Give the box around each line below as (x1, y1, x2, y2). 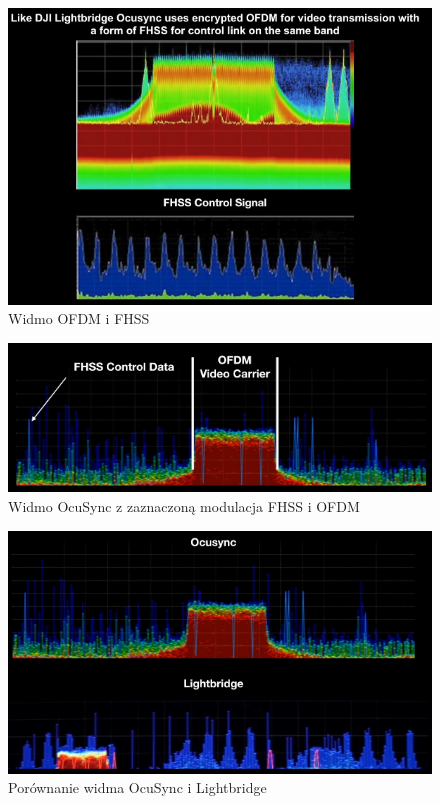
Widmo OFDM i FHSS (8, 308, 150, 329)
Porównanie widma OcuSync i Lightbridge (8, 777, 267, 798)
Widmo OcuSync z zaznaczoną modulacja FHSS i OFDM (8, 495, 360, 516)
